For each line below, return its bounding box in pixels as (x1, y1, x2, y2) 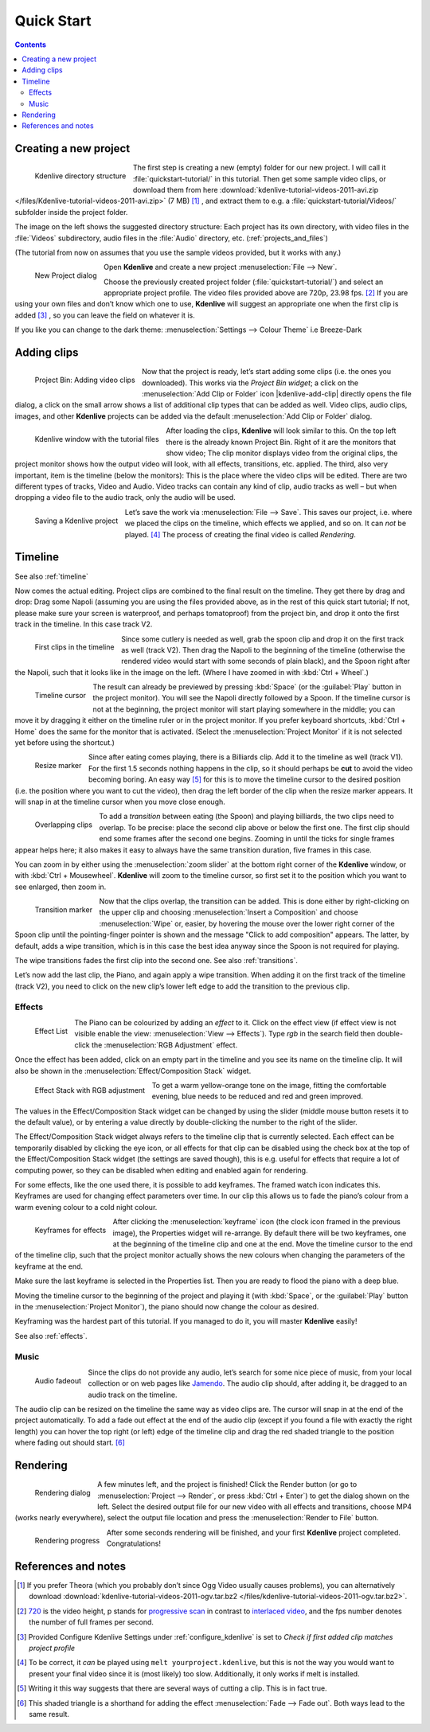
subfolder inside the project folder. (14, 207, 128, 216)
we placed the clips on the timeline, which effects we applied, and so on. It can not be (124, 518, 406, 529)
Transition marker (34, 904, 93, 915)
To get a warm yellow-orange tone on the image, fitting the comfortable (151, 1080, 387, 1090)
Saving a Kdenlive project (34, 516, 119, 525)
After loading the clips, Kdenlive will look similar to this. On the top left (166, 426, 397, 435)
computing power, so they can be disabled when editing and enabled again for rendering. (14, 1165, 308, 1175)
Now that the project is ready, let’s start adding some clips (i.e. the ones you (142, 367, 392, 376)
